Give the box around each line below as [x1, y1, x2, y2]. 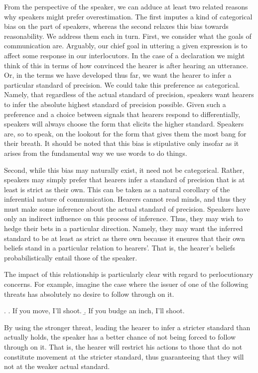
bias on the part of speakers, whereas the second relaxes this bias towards [4, 21, 229, 31]
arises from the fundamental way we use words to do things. [4, 147, 187, 158]
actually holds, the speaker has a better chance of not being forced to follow [4, 332, 236, 342]
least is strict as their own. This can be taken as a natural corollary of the [4, 184, 230, 194]
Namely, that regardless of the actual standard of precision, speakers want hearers [4, 89, 254, 100]
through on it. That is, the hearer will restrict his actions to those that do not [4, 342, 243, 352]
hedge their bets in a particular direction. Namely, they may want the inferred [4, 223, 243, 234]
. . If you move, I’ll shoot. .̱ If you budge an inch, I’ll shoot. [4, 305, 185, 316]
